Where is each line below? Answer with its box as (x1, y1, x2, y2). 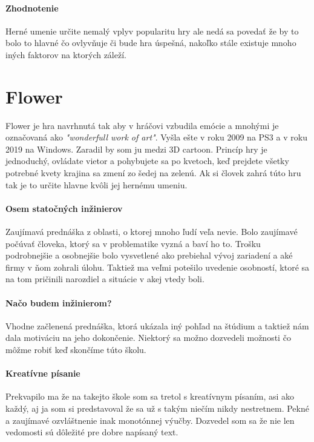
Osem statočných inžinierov (5, 202, 123, 214)
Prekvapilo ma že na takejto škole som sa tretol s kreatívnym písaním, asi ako (5, 390, 295, 403)
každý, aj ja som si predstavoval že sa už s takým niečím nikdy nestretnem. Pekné (5, 402, 309, 414)
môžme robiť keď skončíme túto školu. (5, 343, 146, 356)
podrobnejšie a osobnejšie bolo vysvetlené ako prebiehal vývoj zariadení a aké (5, 249, 293, 262)
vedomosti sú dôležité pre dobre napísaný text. (5, 426, 178, 438)
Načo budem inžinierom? (5, 296, 112, 309)
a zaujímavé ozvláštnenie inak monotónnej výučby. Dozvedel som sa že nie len (5, 414, 295, 426)
